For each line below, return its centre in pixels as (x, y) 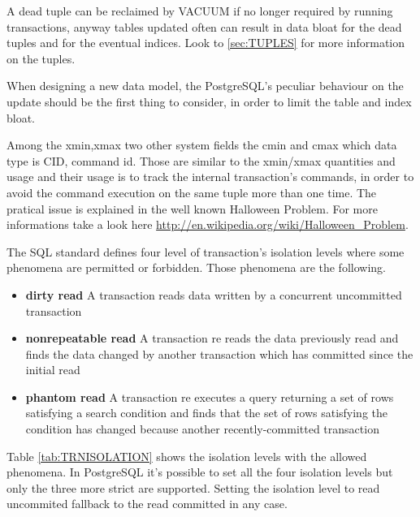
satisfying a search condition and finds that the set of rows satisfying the (206, 413)
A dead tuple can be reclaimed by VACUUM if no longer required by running (200, 11)
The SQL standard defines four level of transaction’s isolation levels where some (206, 251)
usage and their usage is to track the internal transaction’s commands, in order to (210, 177)
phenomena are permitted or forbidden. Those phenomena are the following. (196, 267)
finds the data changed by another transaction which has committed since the (219, 353)
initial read (53, 370)
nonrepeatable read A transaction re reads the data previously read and (212, 338)
